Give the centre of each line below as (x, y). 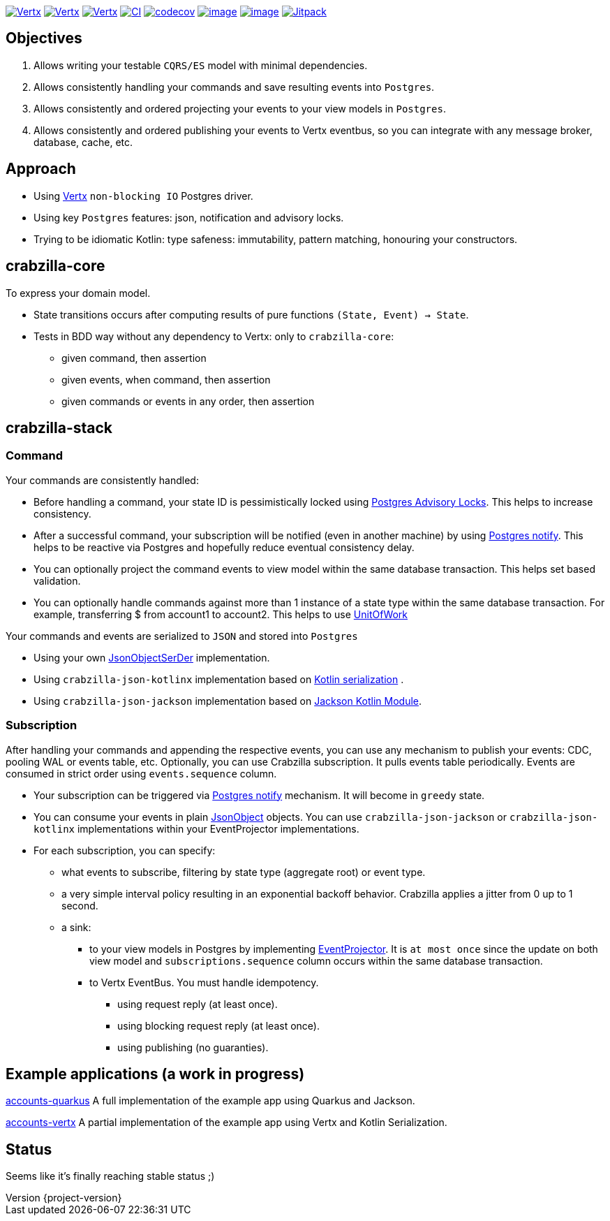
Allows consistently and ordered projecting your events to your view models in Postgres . (240, 108)
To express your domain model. (78, 293)
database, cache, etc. (83, 142)
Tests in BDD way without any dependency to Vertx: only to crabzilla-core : (214, 336)
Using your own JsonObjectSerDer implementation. (152, 657)
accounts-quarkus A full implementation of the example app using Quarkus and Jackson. (210, 1101)
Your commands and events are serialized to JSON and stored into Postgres (182, 636)
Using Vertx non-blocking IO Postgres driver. (143, 196)
